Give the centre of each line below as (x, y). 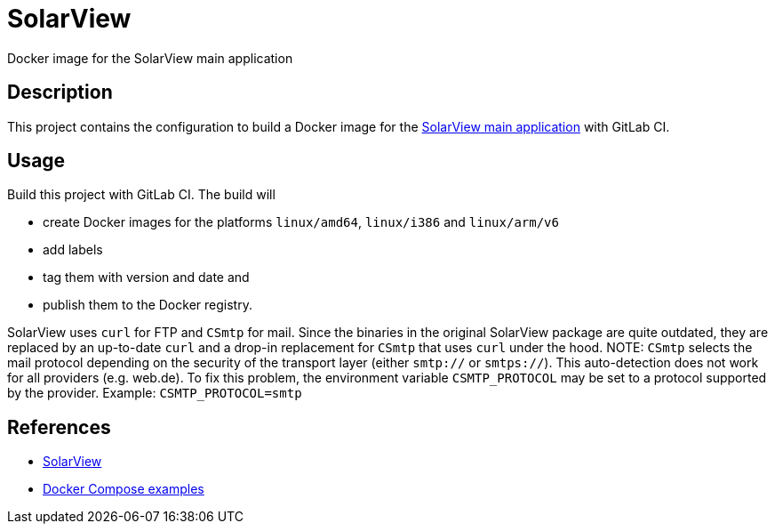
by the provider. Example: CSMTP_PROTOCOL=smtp (155, 393)
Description (60, 93)
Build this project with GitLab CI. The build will (141, 195)
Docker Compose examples (124, 489)
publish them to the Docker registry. (148, 305)
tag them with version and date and (146, 278)
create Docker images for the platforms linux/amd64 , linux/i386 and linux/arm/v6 (301, 222)
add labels (73, 250)
